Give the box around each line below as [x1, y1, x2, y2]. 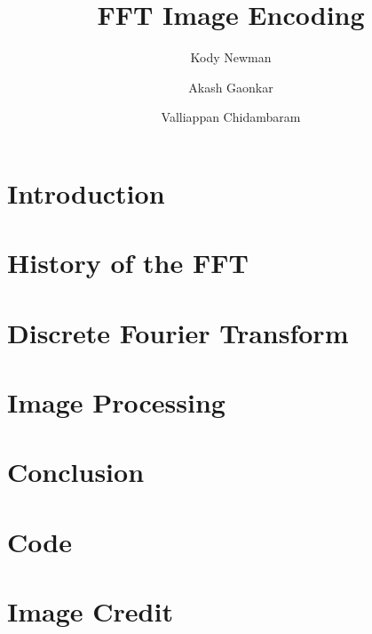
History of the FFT [7, 245, 249, 281]
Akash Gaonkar [188, 77, 273, 96]
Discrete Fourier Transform [7, 314, 349, 350]
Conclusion [7, 453, 145, 490]
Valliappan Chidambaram [161, 108, 301, 126]
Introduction [7, 174, 165, 211]
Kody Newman [190, 48, 272, 67]
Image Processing [7, 384, 226, 421]
